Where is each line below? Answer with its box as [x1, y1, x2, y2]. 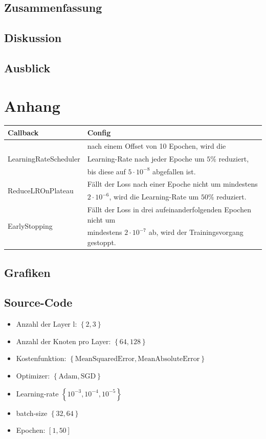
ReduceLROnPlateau [8, 185, 74, 195]
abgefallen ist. [152, 166, 196, 176]
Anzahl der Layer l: [16, 318, 77, 329]
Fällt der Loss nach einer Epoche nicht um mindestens [87, 178, 258, 189]
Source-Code [4, 294, 73, 310]
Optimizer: [16, 370, 50, 381]
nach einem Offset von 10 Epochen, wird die [87, 140, 226, 151]
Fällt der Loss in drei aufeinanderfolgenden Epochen [87, 204, 251, 215]
